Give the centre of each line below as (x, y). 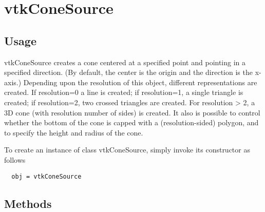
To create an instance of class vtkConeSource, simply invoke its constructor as (127, 150)
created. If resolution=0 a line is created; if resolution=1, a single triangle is (124, 92)
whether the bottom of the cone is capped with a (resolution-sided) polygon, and (131, 122)
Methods (28, 203)
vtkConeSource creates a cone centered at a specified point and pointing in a (125, 62)
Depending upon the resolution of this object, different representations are (140, 82)
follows (15, 159)
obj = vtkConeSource (46, 176)
